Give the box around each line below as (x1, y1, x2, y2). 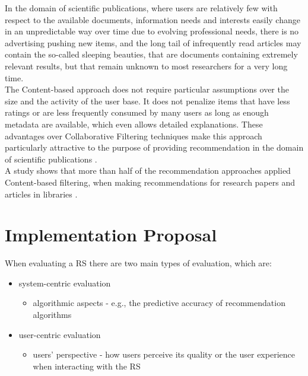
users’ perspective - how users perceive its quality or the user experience (33, 348, 295, 361)
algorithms (33, 308, 72, 320)
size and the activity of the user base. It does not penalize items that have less (5, 94, 290, 107)
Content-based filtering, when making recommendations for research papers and (5, 176, 295, 188)
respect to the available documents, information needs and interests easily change (5, 13, 300, 26)
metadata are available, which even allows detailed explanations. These (5, 117, 263, 130)
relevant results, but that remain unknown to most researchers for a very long (5, 59, 288, 72)
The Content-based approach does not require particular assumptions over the (5, 83, 289, 95)
